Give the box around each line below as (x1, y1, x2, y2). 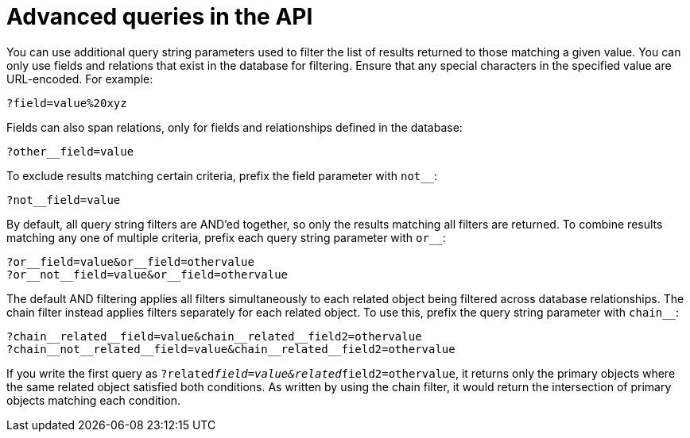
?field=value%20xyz (6, 96, 127, 109)
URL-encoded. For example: (6, 71, 153, 86)
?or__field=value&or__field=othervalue (6, 255, 254, 268)
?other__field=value (6, 144, 134, 158)
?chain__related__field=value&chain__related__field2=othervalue (6, 329, 422, 343)
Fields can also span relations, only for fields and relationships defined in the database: (6, 120, 463, 134)
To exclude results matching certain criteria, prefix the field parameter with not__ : (6, 168, 438, 182)
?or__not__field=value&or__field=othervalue (6, 267, 289, 281)
